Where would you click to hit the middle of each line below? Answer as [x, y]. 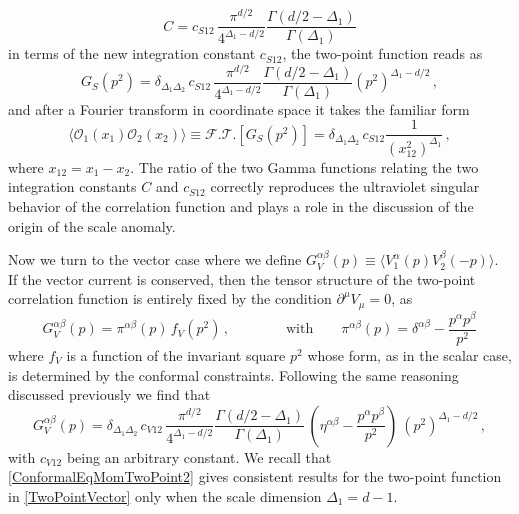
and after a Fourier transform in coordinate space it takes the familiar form [239, 108]
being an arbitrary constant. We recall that [199, 456]
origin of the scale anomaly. [92, 225]
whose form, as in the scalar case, [409, 355]
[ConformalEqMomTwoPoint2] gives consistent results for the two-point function [255, 476]
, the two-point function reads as [382, 53]
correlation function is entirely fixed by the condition [170, 298]
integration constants [72, 186]
